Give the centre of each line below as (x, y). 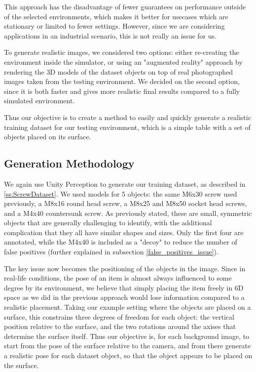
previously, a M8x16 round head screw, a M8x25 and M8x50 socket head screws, (126, 203)
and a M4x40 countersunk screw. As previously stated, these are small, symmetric (128, 213)
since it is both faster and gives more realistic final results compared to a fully (122, 91)
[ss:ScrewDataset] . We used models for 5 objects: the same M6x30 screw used (121, 193)
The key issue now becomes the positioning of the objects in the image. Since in (125, 268)
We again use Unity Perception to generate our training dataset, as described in (125, 184)
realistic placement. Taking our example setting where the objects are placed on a (128, 307)
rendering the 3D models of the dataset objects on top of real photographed (119, 71)
